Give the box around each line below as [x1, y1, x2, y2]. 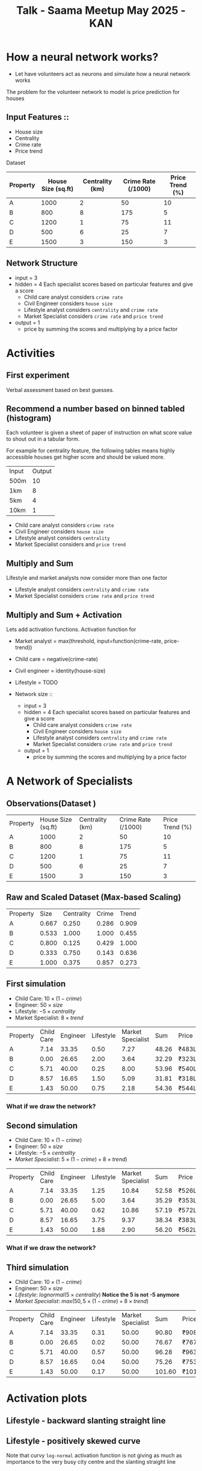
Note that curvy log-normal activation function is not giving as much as [6, 1452, 182, 1459]
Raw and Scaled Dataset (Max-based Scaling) [6, 892, 182, 903]
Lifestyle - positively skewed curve [6, 1436, 141, 1446]
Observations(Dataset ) [6, 798, 96, 809]
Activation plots [6, 1392, 87, 1405]
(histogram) [6, 413, 52, 423]
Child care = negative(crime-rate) [14, 656, 98, 662]
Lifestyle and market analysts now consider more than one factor [6, 574, 168, 582]
